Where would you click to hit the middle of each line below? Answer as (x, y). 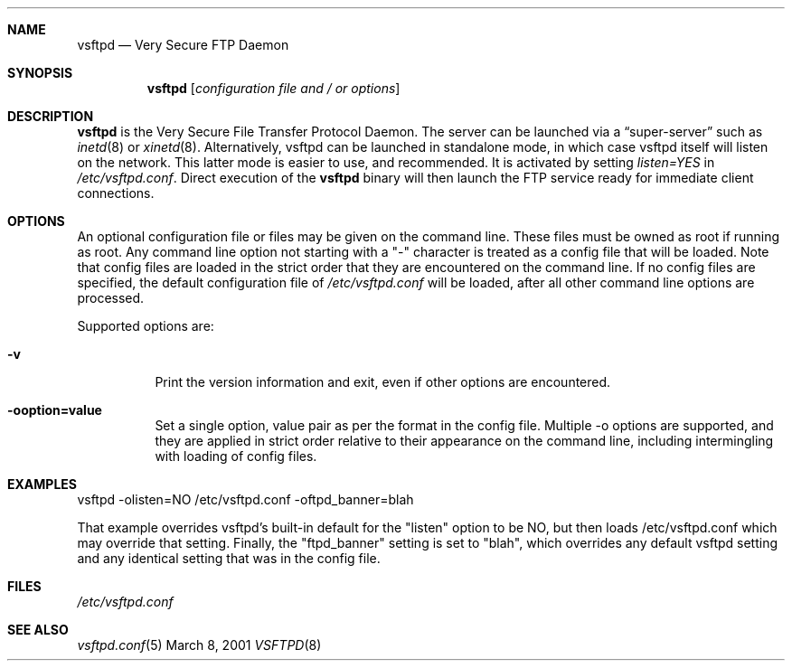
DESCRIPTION (51, 116)
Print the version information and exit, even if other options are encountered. (383, 382)
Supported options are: (146, 326)
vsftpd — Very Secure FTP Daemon (183, 45)
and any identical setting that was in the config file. (229, 558)
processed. (111, 298)
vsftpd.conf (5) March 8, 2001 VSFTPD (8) (199, 645)
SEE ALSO (38, 630)
